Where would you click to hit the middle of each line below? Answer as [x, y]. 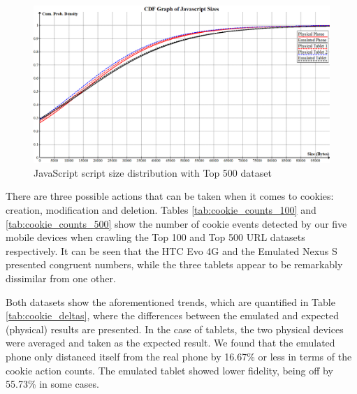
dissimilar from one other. [61, 278]
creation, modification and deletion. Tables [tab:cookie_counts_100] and [161, 210]
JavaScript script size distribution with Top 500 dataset [153, 172]
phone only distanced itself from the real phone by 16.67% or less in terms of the [179, 356]
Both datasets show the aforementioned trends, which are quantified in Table [170, 301]
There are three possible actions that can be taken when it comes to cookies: [170, 196]
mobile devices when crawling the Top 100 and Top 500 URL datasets [155, 237]
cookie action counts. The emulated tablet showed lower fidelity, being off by [169, 370]
